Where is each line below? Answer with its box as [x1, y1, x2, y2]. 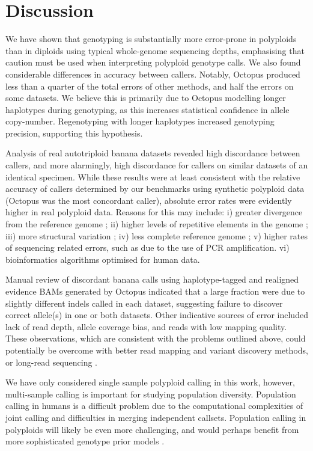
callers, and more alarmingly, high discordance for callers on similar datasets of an [5, 159, 308, 171]
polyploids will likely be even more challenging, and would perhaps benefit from [5, 423, 299, 435]
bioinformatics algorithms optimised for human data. [5, 253, 200, 265]
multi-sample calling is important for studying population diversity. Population [5, 387, 296, 400]
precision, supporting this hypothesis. [5, 126, 143, 139]
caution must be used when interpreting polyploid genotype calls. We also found [5, 56, 301, 69]
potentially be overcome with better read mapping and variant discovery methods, [5, 343, 308, 356]
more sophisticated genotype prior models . [5, 435, 165, 447]
